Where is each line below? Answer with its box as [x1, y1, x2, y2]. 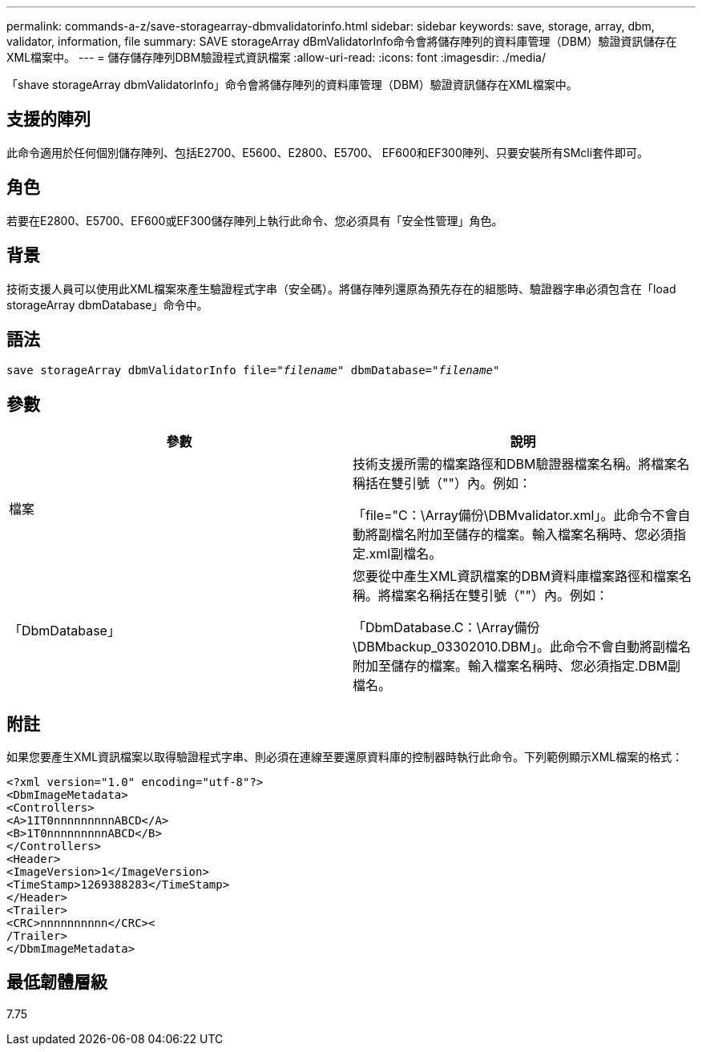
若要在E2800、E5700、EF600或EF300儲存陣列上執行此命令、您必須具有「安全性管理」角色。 [6, 213, 503, 228]
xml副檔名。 [369, 546, 442, 562]
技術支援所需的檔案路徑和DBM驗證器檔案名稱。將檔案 [353, 456, 677, 473]
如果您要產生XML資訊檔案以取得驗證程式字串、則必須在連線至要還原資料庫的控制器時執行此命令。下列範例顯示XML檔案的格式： [6, 750, 684, 764]
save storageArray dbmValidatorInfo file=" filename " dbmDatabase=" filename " [6, 364, 500, 377]
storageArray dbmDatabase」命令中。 [6, 297, 208, 312]
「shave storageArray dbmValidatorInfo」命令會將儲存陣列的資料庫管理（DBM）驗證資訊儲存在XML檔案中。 [6, 78, 578, 91]
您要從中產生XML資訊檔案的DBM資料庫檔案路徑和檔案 [353, 568, 679, 585]
